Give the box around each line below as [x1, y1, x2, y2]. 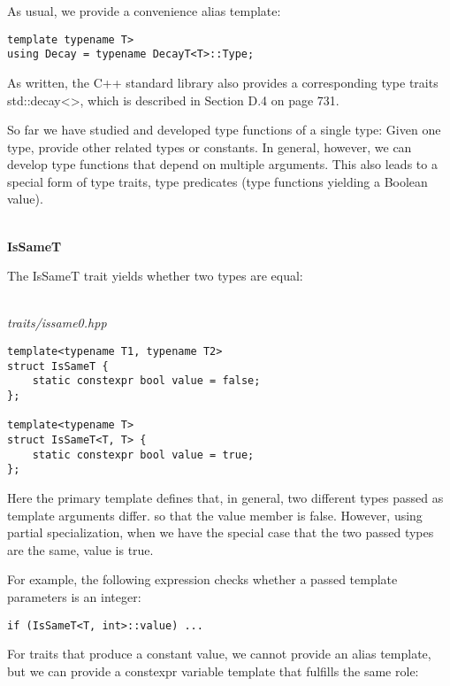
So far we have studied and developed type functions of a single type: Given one [7, 120, 441, 139]
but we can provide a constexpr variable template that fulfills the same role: [7, 661, 419, 680]
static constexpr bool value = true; [32, 448, 255, 461]
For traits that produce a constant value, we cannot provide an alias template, [7, 644, 431, 663]
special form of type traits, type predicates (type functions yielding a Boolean [7, 172, 428, 190]
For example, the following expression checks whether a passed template [7, 570, 398, 589]
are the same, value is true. [7, 540, 154, 559]
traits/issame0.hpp [7, 313, 107, 332]
